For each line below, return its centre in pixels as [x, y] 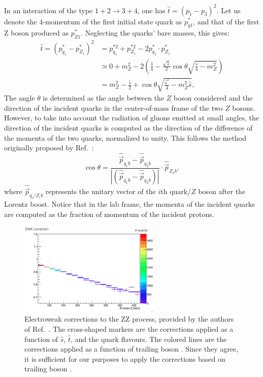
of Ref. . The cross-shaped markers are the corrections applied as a [129, 329]
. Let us [228, 10]
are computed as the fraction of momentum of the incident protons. [109, 214]
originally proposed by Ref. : [49, 148]
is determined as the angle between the [104, 98]
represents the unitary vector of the [101, 191]
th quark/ [176, 191]
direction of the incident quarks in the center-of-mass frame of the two [113, 107]
